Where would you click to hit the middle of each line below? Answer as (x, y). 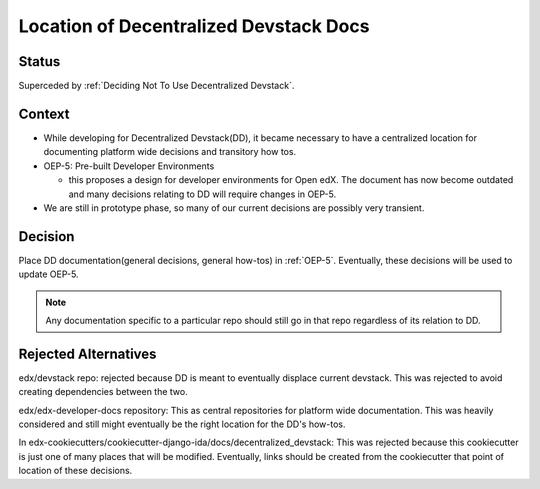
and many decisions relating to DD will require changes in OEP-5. (202, 194)
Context (44, 113)
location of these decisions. (75, 471)
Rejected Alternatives (87, 353)
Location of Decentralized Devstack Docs (194, 26)
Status (39, 61)
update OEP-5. (48, 274)
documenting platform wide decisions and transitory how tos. (170, 152)
